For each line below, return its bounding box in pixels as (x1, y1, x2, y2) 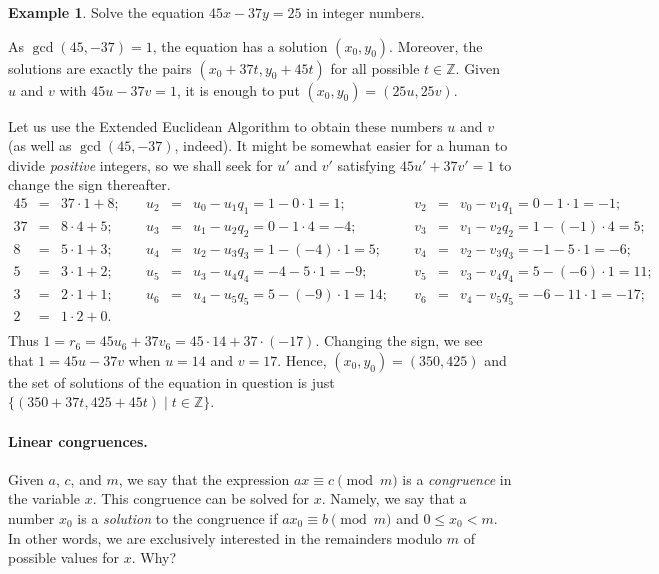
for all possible (330, 57, 420, 78)
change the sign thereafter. (8, 174, 171, 195)
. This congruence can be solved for (92, 488, 310, 509)
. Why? (131, 547, 177, 568)
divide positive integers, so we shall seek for (8, 154, 273, 175)
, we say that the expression (118, 468, 290, 489)
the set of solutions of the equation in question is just (8, 371, 335, 392)
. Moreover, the (389, 35, 483, 56)
